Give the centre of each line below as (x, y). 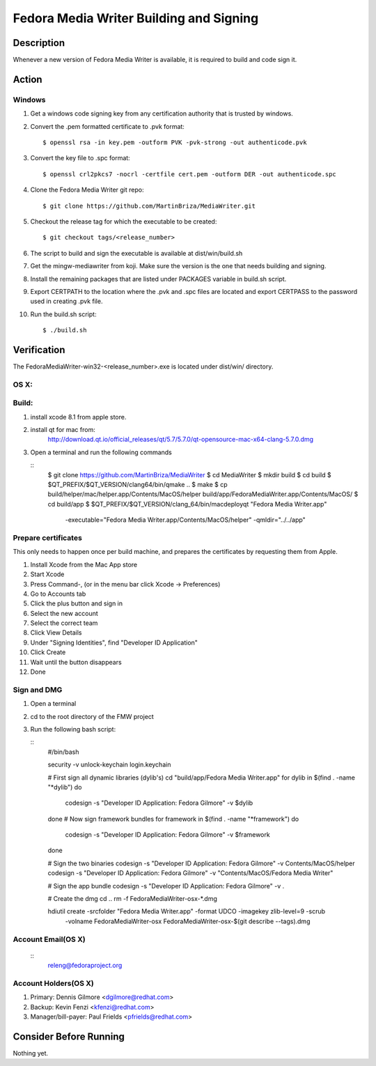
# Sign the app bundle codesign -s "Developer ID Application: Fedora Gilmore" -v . (166, 886)
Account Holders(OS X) (53, 983)
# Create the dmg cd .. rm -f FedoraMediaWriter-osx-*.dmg (132, 899)
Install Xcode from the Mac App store (84, 564)
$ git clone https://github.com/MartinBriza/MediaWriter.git (149, 206)
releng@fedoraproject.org (85, 966)
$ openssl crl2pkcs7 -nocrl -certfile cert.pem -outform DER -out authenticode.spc (190, 174)
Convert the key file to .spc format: (80, 158)
